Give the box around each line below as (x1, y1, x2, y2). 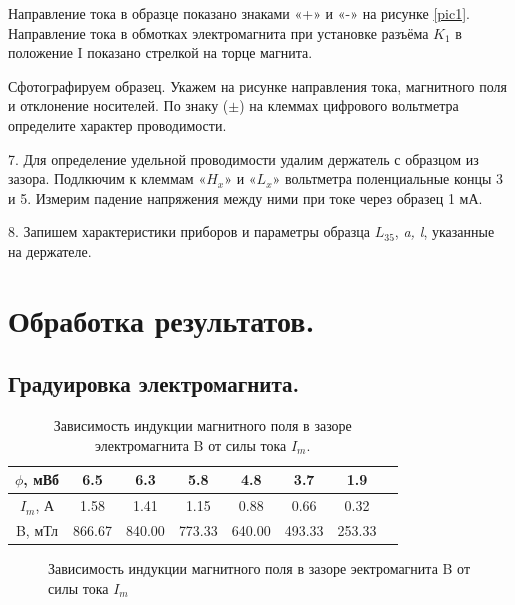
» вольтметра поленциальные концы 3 (272, 168, 504, 189)
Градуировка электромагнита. (8, 368, 300, 399)
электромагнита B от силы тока (95, 434, 287, 455)
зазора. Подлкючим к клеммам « (8, 168, 207, 189)
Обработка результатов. (8, 299, 315, 340)
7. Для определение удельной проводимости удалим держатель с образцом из (8, 148, 479, 169)
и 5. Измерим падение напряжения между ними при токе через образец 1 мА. (8, 187, 483, 208)
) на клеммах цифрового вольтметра (239, 95, 459, 116)
